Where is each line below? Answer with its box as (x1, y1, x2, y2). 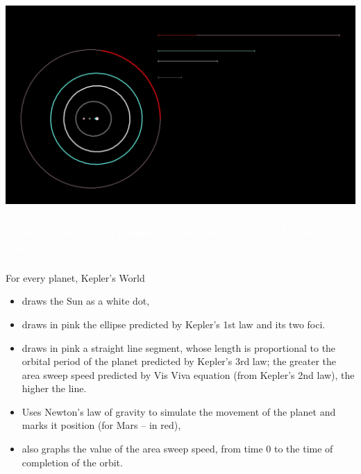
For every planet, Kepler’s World (6, 270, 145, 285)
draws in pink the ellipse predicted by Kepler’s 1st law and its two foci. (22, 316, 326, 331)
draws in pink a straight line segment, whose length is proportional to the (22, 340, 336, 355)
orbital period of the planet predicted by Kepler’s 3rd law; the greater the (22, 354, 337, 369)
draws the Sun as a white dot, (22, 294, 150, 308)
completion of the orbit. (22, 455, 123, 469)
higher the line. (22, 381, 87, 396)
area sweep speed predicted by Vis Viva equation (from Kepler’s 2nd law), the (22, 367, 355, 382)
